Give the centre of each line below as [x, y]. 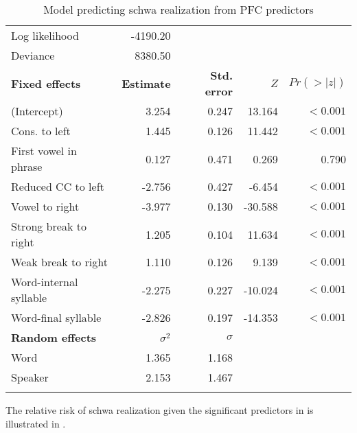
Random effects [54, 337]
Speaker [30, 377]
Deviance [33, 55]
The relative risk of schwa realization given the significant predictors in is [160, 410]
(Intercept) [37, 111]
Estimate [146, 83]
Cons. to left [41, 131]
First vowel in [44, 151]
